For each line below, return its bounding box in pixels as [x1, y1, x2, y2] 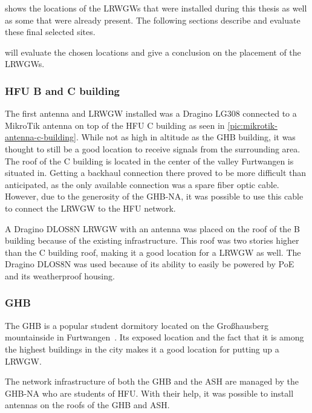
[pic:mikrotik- [227, 119, 278, 131]
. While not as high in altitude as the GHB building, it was [76, 131, 296, 143]
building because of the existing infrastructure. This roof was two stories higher [5, 234, 299, 247]
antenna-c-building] [5, 131, 76, 143]
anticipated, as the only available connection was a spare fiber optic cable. [5, 178, 279, 190]
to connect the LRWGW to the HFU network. [5, 201, 176, 214]
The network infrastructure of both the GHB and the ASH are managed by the [5, 375, 299, 388]
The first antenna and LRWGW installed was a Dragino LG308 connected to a [5, 107, 297, 120]
